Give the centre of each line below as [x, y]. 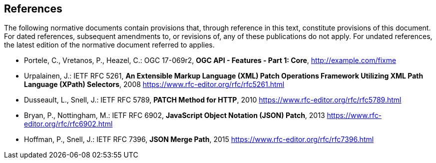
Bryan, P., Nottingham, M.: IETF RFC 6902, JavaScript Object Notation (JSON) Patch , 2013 [175, 115]
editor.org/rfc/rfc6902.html [68, 124]
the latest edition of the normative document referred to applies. [109, 45]
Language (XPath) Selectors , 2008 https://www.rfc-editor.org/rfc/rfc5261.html [154, 84]
